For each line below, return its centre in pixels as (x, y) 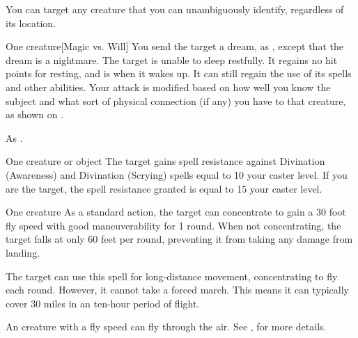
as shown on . (34, 114)
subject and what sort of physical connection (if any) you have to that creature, (176, 100)
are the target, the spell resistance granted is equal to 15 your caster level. (164, 188)
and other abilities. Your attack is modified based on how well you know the (168, 87)
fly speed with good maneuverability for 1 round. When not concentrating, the (173, 225)
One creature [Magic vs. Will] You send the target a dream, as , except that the (174, 46)
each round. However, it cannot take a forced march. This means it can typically (177, 290)
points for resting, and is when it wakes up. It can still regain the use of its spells (179, 73)
